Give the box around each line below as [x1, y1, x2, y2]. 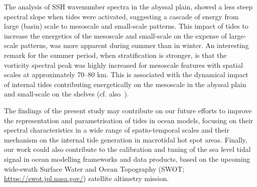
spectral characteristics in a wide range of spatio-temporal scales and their [4, 125, 229, 135]
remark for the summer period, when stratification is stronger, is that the [4, 49, 227, 60]
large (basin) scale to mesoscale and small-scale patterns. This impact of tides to [4, 21, 249, 31]
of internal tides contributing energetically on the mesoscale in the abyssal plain [4, 79, 246, 89]
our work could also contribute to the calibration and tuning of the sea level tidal [4, 144, 251, 154]
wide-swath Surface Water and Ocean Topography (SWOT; [4, 163, 185, 174]
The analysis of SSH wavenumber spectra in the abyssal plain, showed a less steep [4, 1, 253, 11]
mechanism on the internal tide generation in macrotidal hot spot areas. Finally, [4, 134, 248, 144]
